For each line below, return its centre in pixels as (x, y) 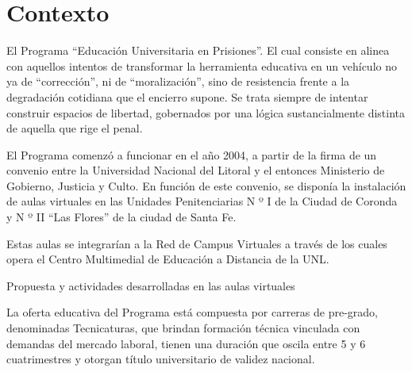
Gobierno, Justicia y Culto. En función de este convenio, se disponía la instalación (206, 185)
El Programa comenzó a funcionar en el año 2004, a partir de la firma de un (192, 154)
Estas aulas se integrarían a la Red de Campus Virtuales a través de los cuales (197, 243)
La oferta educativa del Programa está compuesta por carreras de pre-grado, (193, 312)
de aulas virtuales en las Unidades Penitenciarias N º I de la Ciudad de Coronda (202, 201)
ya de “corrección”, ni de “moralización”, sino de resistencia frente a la (178, 81)
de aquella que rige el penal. (75, 128)
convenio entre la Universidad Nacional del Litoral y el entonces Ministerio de (196, 170)
